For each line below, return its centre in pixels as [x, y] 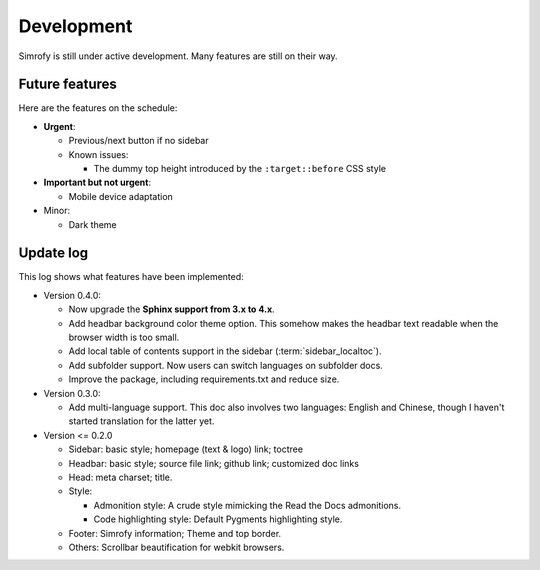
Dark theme [92, 224]
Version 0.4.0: [72, 295]
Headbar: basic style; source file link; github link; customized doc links [214, 463]
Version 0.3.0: [72, 393]
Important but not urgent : [97, 182]
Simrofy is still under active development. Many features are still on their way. [178, 56]
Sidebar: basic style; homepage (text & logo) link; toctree [186, 449]
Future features [67, 84]
